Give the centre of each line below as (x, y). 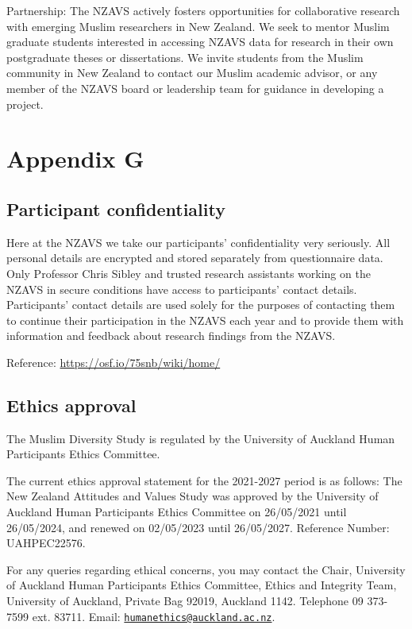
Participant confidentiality (116, 208)
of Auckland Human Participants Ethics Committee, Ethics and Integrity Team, (202, 585)
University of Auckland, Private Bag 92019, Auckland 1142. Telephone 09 (185, 601)
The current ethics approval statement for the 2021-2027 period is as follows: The (204, 480)
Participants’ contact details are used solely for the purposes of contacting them (201, 305)
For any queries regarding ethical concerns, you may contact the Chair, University (206, 569)
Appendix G (75, 158)
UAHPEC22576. (46, 543)
